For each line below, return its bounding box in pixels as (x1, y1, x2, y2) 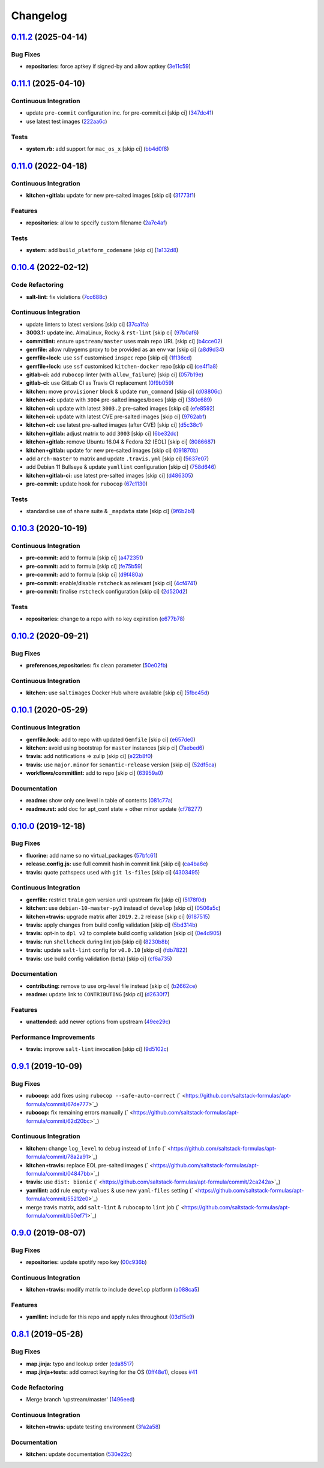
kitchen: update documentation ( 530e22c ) (26, 1451, 132, 1458)
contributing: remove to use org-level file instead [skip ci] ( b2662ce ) (26, 982, 197, 990)
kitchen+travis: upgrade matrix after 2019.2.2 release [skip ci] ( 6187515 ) (26, 913, 210, 920)
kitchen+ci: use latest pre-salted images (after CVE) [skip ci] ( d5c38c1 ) (26, 421, 203, 429)
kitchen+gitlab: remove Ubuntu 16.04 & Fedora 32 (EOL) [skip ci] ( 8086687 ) (26, 438, 216, 445)
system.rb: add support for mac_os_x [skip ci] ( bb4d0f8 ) (26, 145, 169, 152)
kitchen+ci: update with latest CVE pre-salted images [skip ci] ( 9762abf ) (26, 413, 206, 420)
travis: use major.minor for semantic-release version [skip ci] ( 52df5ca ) (26, 761, 217, 768)
